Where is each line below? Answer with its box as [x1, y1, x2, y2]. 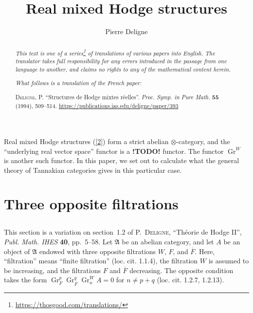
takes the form [4, 275, 47, 285]
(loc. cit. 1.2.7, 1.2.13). [157, 275, 224, 285]
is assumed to [208, 256, 249, 266]
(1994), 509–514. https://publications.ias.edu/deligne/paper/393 [15, 101, 179, 110]
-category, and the [176, 136, 230, 147]
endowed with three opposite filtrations [39, 246, 156, 256]
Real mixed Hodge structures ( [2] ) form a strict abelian [4, 136, 169, 147]
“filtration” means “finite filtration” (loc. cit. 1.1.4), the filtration [4, 256, 198, 266]
